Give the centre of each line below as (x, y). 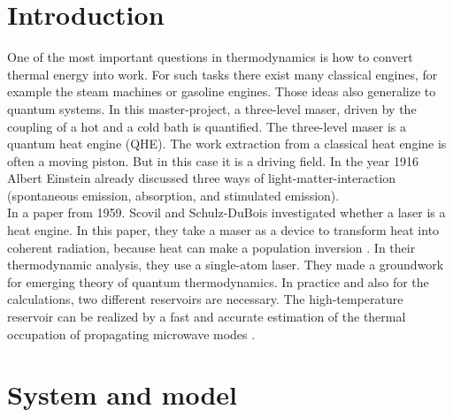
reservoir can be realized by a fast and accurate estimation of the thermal (207, 317)
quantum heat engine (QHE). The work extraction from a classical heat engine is (227, 144)
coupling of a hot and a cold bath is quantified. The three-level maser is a (207, 126)
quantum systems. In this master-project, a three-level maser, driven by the (212, 108)
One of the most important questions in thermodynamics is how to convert (210, 57)
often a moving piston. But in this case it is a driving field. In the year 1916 (213, 160)
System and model (122, 394)
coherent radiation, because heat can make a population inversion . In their (211, 247)
